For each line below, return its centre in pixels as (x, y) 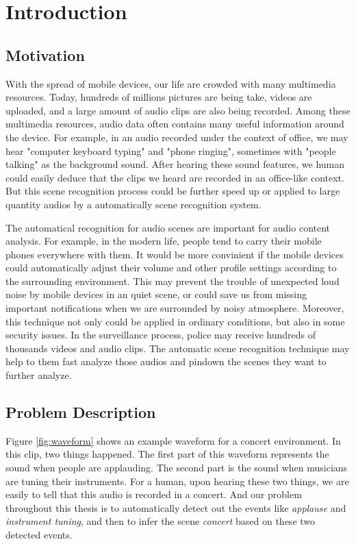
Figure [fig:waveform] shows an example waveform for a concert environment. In (173, 440)
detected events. (39, 534)
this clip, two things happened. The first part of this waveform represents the (167, 454)
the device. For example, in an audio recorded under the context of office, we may (177, 137)
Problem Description (81, 412)
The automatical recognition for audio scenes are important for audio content (168, 227)
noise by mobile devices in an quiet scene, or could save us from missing (156, 294)
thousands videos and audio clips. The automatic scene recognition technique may (178, 348)
